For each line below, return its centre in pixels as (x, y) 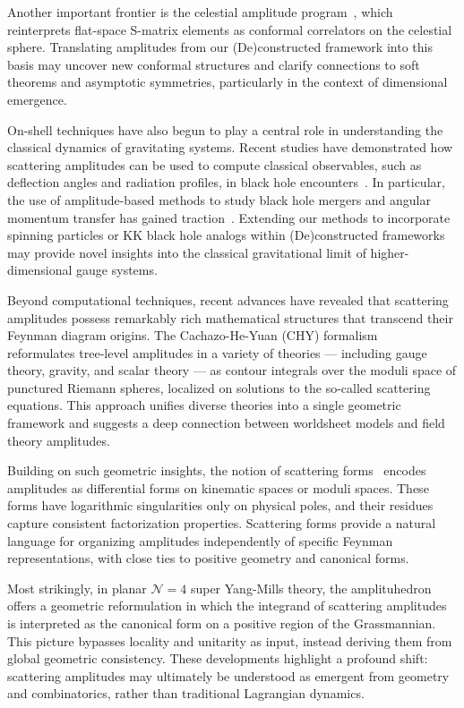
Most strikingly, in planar (77, 588)
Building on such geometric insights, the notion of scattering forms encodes (217, 470)
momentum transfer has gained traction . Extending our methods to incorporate (229, 217)
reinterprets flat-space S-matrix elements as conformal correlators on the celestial (230, 29)
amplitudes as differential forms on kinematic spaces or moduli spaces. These (218, 487)
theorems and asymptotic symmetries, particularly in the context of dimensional (228, 82)
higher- (390, 252)
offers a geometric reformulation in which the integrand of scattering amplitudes (227, 606)
